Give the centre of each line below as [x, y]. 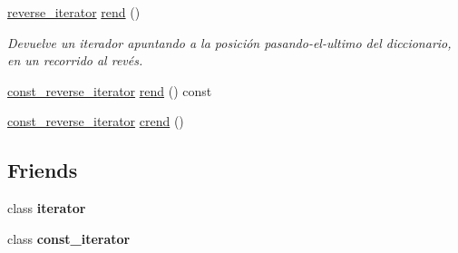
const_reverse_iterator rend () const [110, 90]
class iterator [47, 208]
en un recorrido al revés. [75, 60]
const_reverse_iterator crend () [96, 121]
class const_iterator [69, 238]
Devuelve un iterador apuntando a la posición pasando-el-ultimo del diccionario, [229, 42]
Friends [43, 170]
